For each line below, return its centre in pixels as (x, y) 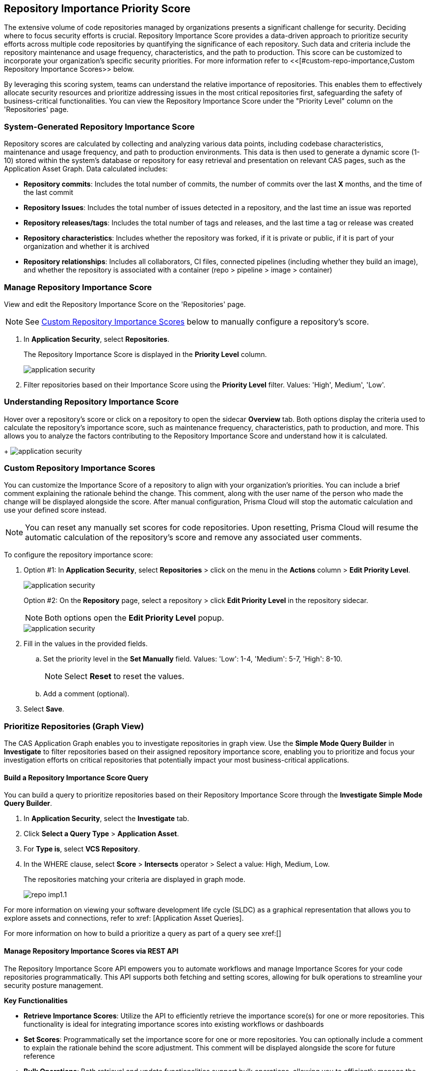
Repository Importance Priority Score (97, 9)
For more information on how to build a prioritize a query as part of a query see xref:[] (143, 934)
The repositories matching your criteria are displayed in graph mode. (134, 879)
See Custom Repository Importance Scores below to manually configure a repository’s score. (197, 321)
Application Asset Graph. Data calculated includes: (86, 169)
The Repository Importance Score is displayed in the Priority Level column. (145, 354)
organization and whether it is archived (86, 247)
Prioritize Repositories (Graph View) (74, 726)
